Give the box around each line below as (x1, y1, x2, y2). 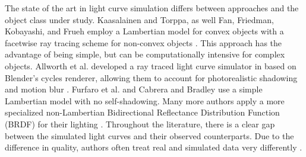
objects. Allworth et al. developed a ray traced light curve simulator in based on (5, 59, 296, 72)
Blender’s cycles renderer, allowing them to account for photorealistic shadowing (5, 71, 298, 84)
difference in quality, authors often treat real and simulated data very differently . (5, 141, 302, 153)
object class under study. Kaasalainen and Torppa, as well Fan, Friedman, (5, 13, 274, 25)
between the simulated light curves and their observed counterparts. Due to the (5, 129, 294, 142)
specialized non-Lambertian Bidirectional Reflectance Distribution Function (5, 106, 280, 118)
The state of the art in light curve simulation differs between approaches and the (5, 2, 299, 14)
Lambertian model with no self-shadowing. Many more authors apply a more (5, 94, 285, 107)
